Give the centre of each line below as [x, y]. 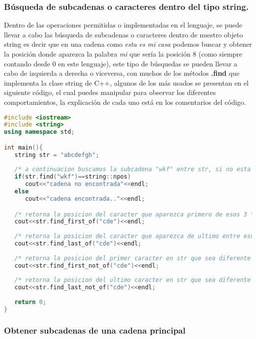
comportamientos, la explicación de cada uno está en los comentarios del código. [125, 102]
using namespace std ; [39, 132]
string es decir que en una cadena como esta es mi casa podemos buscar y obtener [128, 44]
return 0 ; [30, 302]
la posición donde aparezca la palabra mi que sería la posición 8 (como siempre [123, 54]
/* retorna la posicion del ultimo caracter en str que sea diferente [133, 280]
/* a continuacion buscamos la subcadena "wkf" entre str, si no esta [133, 169]
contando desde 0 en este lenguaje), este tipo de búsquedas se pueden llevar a [121, 63]
